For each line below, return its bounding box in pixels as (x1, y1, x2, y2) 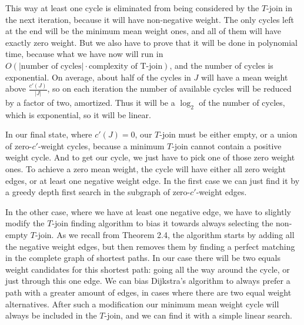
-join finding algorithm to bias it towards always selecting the (52, 217, 273, 229)
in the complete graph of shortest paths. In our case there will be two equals (5, 252, 280, 264)
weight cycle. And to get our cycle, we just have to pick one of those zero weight (5, 151, 295, 163)
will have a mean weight (201, 71, 288, 83)
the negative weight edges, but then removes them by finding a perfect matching (5, 240, 295, 252)
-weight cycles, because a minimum (38, 139, 165, 152)
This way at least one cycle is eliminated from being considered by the (5, 2, 259, 14)
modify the (5, 217, 45, 229)
